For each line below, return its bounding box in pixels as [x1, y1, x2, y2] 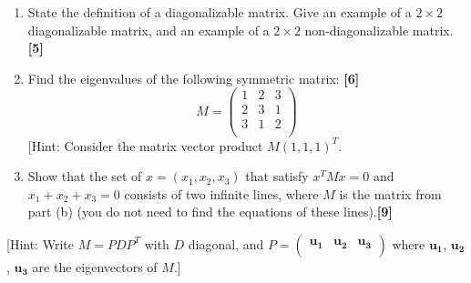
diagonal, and [188, 234, 264, 253]
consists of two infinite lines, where [124, 184, 319, 203]
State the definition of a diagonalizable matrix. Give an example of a [27, 3, 412, 21]
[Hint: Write [6, 234, 74, 253]
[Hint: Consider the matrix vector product [27, 136, 263, 155]
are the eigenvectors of [32, 257, 158, 276]
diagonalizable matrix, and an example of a [27, 20, 270, 39]
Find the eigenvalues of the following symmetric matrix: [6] [27, 68, 360, 87]
